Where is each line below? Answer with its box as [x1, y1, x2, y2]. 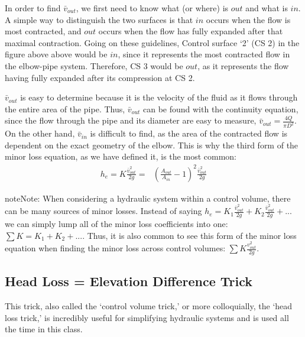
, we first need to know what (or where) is [76, 2, 229, 14]
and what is [245, 2, 288, 14]
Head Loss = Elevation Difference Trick [5, 272, 253, 290]
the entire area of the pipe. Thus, [5, 102, 125, 115]
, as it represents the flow [197, 59, 289, 72]
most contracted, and [5, 25, 82, 37]
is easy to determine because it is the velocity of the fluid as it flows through [20, 91, 298, 103]
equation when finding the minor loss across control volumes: [5, 242, 226, 254]
